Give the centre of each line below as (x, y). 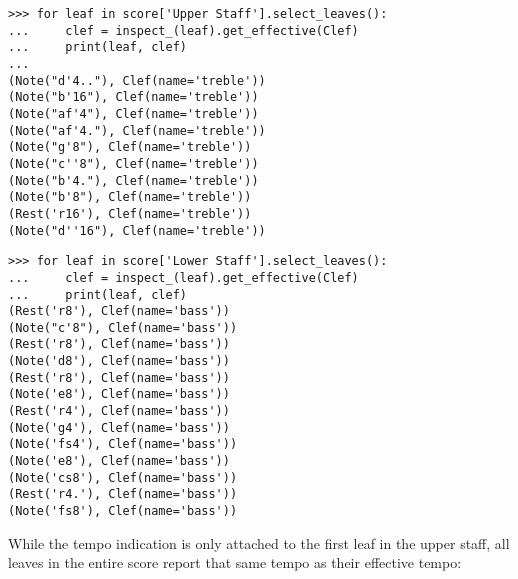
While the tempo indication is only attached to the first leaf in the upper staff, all (259, 542)
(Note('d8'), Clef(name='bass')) (119, 361)
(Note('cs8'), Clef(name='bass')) (123, 477)
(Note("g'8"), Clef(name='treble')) (130, 147)
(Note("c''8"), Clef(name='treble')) (133, 163)
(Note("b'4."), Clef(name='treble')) (133, 180)
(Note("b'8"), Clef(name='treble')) (130, 197)
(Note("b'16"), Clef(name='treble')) (133, 97)
